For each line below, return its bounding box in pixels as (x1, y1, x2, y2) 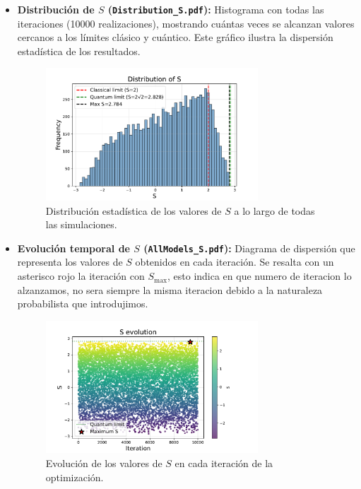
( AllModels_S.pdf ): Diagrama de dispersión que (143, 240, 355, 255)
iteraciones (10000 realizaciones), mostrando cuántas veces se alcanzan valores (17, 16, 355, 30)
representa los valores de (17, 254, 123, 269)
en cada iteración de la (174, 456, 273, 470)
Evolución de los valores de (45, 456, 162, 470)
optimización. (45, 469, 104, 484)
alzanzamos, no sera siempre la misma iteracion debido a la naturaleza (17, 282, 323, 297)
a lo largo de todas (234, 203, 315, 218)
